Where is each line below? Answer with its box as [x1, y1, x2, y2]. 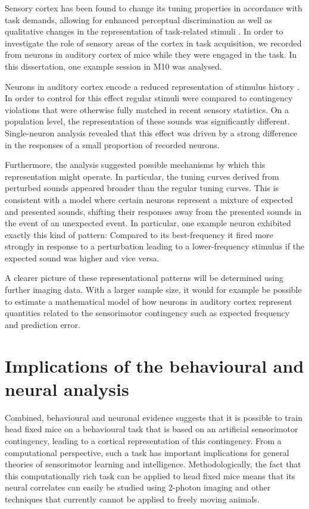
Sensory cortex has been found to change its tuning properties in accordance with [5, 2, 302, 14]
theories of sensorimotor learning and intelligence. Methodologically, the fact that [5, 458, 301, 470]
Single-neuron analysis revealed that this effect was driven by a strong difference [5, 126, 298, 139]
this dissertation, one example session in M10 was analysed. [5, 60, 222, 72]
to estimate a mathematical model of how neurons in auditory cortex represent [5, 295, 292, 307]
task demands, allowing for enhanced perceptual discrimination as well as [5, 13, 272, 26]
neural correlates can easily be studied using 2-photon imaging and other [5, 481, 271, 494]
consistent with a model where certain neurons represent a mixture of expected [5, 193, 293, 205]
